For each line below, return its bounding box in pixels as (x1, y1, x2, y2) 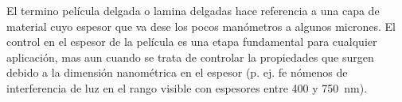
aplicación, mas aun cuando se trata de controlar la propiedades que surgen (6, 48, 374, 65)
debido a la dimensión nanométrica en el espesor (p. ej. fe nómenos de (6, 64, 348, 81)
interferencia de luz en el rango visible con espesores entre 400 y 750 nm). (6, 79, 368, 96)
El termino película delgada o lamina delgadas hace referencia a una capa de (6, 2, 380, 18)
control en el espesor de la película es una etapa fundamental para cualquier (6, 33, 377, 50)
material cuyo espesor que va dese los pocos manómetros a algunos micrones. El (6, 17, 396, 34)
